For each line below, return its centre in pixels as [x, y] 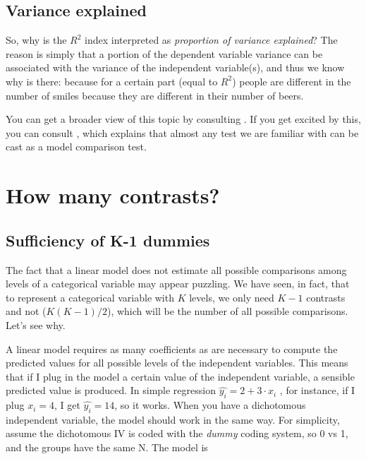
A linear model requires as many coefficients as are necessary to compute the [172, 348]
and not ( [26, 311]
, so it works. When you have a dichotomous [210, 405]
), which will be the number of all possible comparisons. [227, 311]
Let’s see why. [36, 324]
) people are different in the [292, 81]
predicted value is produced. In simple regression [111, 390]
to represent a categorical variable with [90, 297]
